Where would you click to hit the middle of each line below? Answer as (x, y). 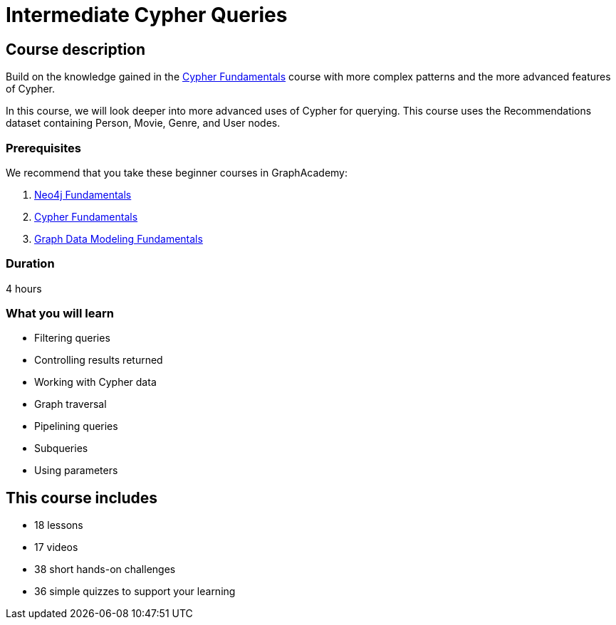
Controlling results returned (99, 360)
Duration (30, 264)
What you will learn (60, 314)
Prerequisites (43, 148)
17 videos (56, 547)
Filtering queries (72, 338)
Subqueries (61, 448)
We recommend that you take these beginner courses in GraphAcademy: (177, 172)
